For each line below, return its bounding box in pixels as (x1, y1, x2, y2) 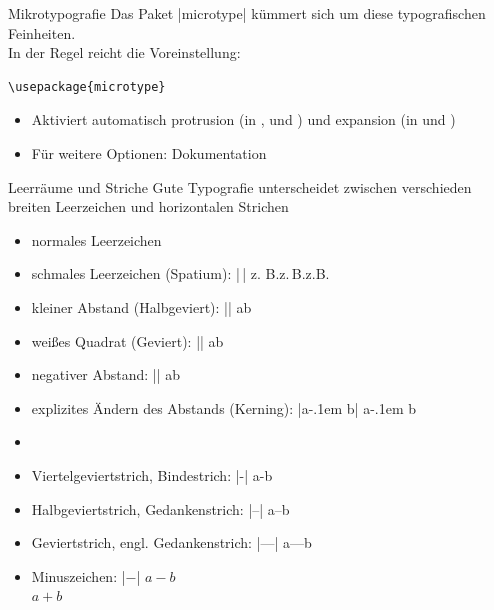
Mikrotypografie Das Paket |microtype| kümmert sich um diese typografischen (8, 3, 486, 23)
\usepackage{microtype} (8, 79, 166, 94)
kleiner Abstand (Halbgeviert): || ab (31, 296, 252, 317)
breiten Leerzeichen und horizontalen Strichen (8, 196, 289, 217)
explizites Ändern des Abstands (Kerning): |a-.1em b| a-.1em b (31, 397, 417, 418)
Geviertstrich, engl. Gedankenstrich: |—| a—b (31, 532, 312, 553)
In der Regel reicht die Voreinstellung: (8, 42, 241, 63)
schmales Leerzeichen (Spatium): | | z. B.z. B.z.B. (31, 263, 330, 284)
